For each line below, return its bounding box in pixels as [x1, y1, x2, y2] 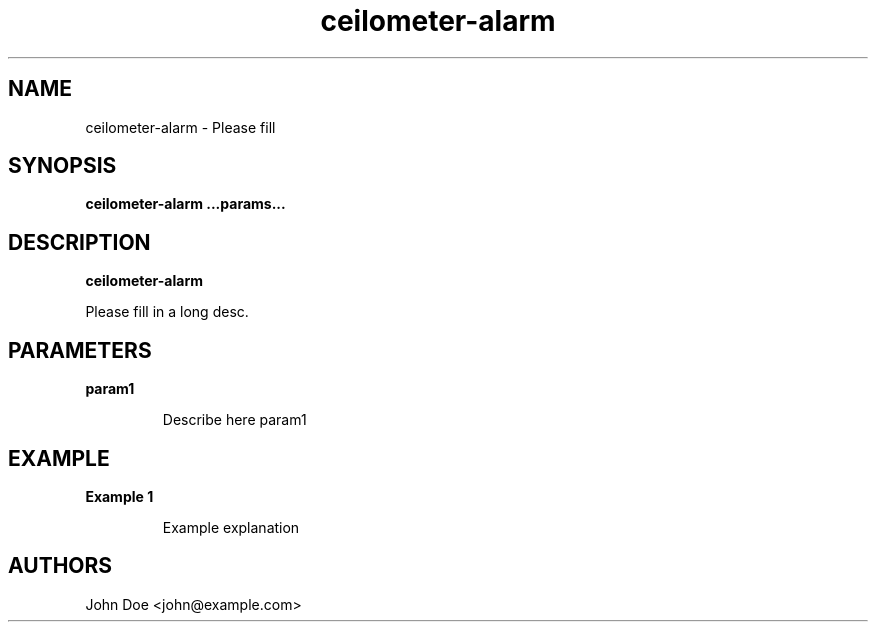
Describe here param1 [162, 411, 307, 429]
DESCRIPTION [8, 229, 151, 255]
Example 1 [85, 487, 154, 505]
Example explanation [162, 518, 300, 536]
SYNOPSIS [8, 153, 117, 179]
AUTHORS [8, 553, 113, 579]
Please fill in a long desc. [85, 303, 249, 321]
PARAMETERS [8, 337, 152, 363]
